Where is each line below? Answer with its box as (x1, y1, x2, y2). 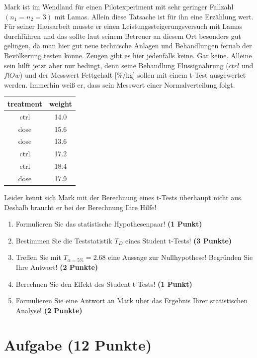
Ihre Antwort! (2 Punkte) (15, 261, 98, 272)
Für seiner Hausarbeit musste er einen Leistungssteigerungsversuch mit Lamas (4, 21, 243, 31)
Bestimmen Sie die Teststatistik (15, 235, 112, 245)
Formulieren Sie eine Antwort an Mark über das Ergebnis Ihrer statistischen (15, 295, 248, 306)
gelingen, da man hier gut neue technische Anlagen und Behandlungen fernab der (4, 40, 252, 51)
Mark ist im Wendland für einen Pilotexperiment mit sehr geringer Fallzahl (4, 1, 234, 11)
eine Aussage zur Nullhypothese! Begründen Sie (108, 252, 253, 262)
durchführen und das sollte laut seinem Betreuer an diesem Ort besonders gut (4, 30, 241, 41)
